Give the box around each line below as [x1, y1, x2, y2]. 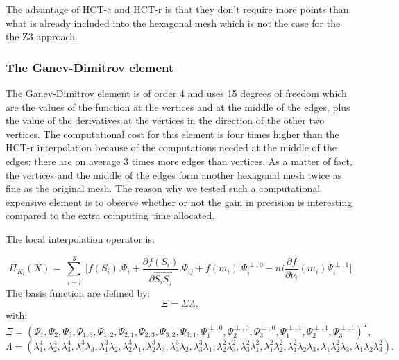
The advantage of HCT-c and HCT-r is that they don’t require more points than [6, 2, 349, 16]
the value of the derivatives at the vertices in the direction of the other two [6, 113, 325, 128]
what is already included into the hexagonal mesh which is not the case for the [6, 15, 341, 30]
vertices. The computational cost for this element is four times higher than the [6, 126, 339, 141]
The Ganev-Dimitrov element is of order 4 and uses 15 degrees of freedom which [6, 86, 347, 100]
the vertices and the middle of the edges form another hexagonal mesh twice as [6, 167, 342, 182]
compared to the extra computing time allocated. [6, 208, 215, 223]
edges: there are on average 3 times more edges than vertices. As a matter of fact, [6, 153, 353, 168]
